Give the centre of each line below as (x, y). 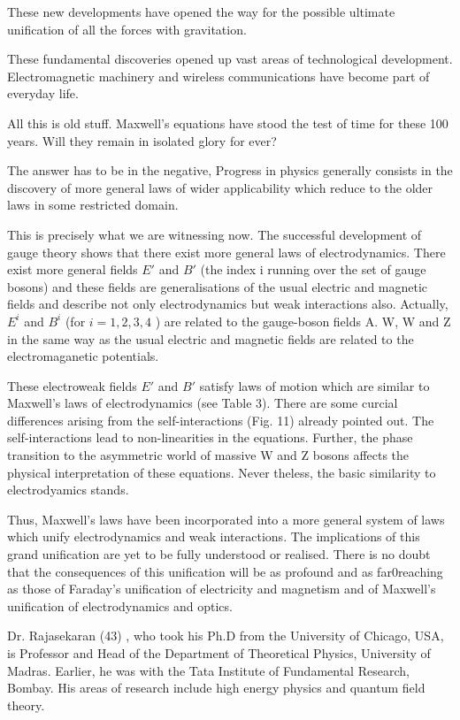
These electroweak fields (72, 385)
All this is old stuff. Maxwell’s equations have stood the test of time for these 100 (228, 123)
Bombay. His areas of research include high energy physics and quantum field (216, 688)
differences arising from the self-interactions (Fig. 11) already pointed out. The (221, 420)
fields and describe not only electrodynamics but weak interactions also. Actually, (228, 304)
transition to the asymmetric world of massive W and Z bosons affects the (208, 455)
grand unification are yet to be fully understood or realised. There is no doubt (219, 554)
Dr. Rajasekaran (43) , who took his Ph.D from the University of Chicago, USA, (226, 636)
